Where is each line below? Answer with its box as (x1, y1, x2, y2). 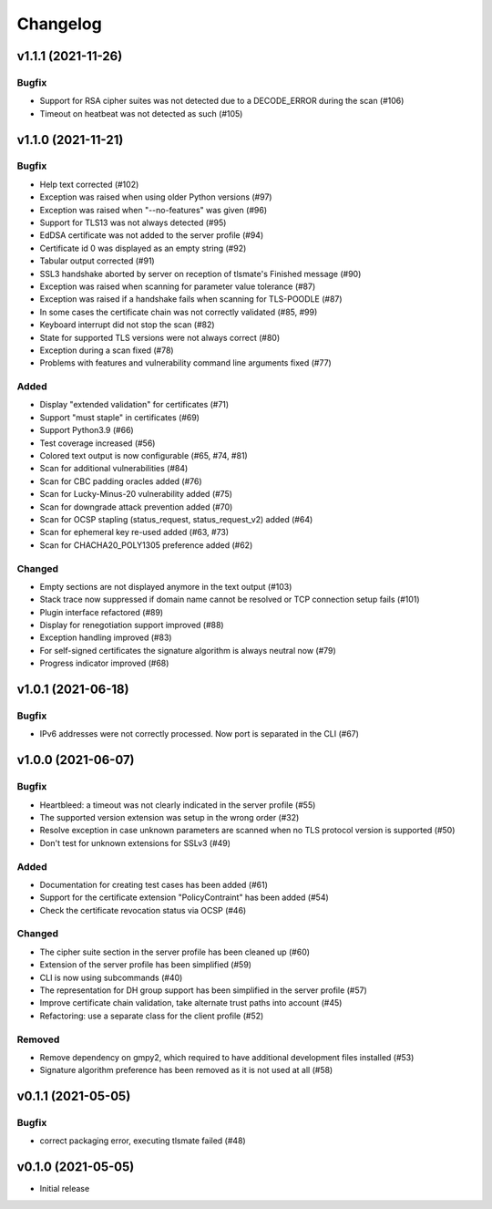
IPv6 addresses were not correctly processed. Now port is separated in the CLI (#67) (39, 728, 360, 739)
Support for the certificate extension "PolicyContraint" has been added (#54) (39, 892, 330, 903)
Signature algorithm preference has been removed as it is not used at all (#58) (39, 1065, 333, 1076)
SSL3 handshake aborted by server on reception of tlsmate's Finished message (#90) (39, 268, 362, 279)
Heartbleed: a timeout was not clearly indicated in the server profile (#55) (39, 799, 316, 811)
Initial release (39, 1183, 90, 1194)
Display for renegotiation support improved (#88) (39, 620, 224, 631)
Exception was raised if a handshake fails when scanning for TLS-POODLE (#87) (39, 294, 343, 305)
